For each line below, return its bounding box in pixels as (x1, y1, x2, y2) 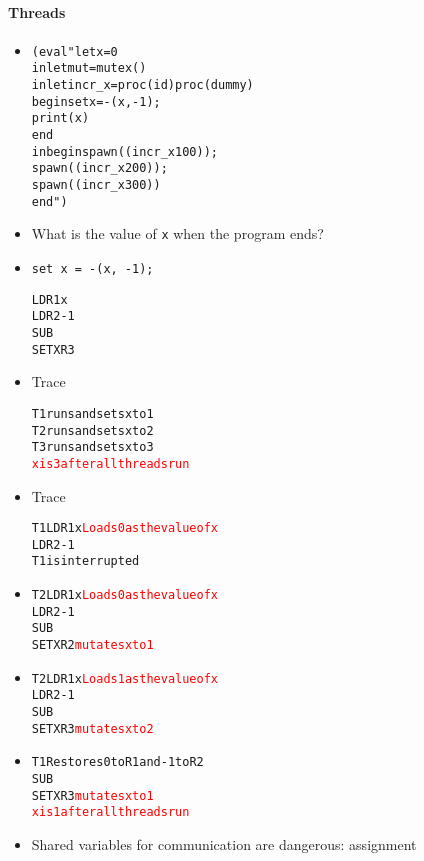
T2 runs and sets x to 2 (31, 423, 154, 438)
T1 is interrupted (31, 554, 140, 569)
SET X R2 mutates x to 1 (31, 638, 154, 653)
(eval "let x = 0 (31, 44, 118, 59)
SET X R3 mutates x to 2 (31, 721, 154, 736)
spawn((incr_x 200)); (31, 161, 168, 176)
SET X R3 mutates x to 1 (31, 788, 154, 803)
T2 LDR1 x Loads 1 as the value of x (31, 671, 219, 686)
